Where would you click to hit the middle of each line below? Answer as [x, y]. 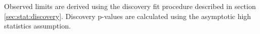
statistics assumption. [37, 26]
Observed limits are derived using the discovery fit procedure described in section [130, 6]
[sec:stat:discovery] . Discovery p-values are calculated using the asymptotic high [128, 16]
